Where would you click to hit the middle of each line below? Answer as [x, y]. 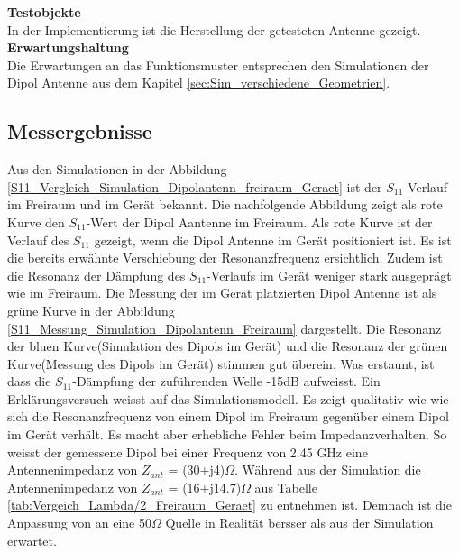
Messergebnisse [80, 131]
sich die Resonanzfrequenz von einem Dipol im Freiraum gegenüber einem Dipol [228, 416]
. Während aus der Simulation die [328, 470]
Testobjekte [44, 12]
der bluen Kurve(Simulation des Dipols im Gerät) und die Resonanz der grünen [228, 346]
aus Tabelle [286, 487]
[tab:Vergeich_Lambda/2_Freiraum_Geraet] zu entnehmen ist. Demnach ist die [229, 505]
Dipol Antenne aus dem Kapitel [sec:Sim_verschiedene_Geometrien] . [199, 83]
